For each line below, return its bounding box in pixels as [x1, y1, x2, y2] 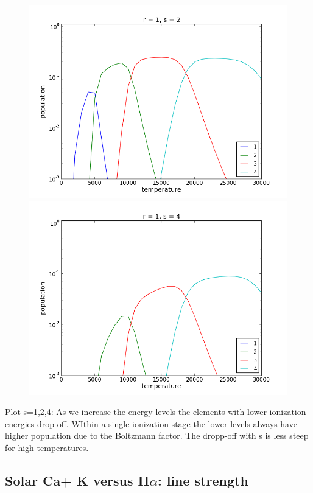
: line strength [157, 470, 248, 489]
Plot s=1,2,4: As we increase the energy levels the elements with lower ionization [5, 405, 306, 418]
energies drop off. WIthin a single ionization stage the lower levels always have [5, 417, 297, 430]
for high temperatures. [5, 441, 89, 453]
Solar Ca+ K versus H [5, 470, 150, 489]
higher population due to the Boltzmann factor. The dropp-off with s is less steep [5, 429, 309, 442]
